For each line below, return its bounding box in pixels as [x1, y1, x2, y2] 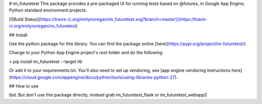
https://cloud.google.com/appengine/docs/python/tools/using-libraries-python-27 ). [10, 74, 178, 80]
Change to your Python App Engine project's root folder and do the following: [9, 50, 164, 56]
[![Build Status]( [9, 16, 41, 22]
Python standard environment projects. [9, 7, 87, 13]
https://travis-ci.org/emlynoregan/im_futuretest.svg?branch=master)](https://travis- [40, 16, 208, 22]
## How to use [9, 83, 39, 89]
